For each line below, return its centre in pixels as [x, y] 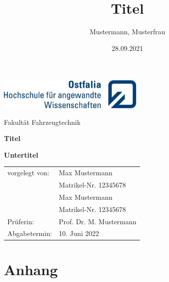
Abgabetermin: [30, 233]
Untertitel [21, 154]
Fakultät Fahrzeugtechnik [42, 122]
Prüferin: [21, 221]
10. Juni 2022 [79, 233]
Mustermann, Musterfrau [127, 32]
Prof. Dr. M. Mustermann [98, 221]
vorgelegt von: [28, 173]
